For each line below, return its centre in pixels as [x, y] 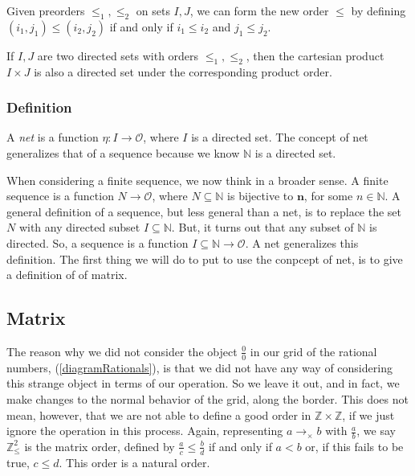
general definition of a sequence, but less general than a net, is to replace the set [204, 211]
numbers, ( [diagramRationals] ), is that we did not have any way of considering [199, 367]
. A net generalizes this [302, 242]
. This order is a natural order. [134, 462]
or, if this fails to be [354, 446]
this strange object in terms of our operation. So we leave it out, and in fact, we [203, 383]
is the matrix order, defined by [100, 446]
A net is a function [53, 137]
